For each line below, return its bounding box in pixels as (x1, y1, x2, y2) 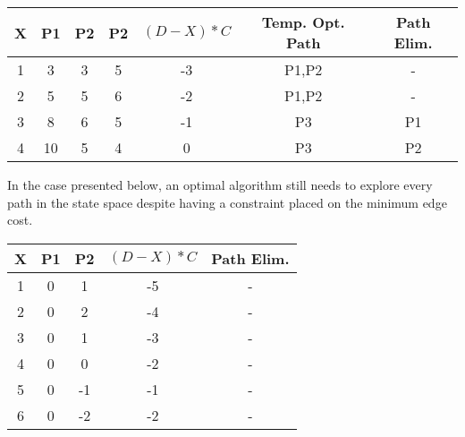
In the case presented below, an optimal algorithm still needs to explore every (7, 176, 433, 193)
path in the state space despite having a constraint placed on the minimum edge (7, 193, 447, 211)
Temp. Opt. (261, 12, 345, 32)
